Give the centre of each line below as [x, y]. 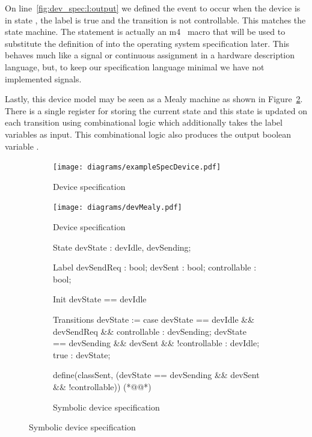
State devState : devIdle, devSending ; [122, 247]
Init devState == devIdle [100, 299]
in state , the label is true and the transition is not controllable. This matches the [155, 20]
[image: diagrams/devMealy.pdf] [118, 208]
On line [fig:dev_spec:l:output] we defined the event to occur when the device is [153, 8]
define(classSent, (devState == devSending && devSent [156, 375]
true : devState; [82, 354]
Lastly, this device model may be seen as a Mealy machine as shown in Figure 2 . [154, 99]
